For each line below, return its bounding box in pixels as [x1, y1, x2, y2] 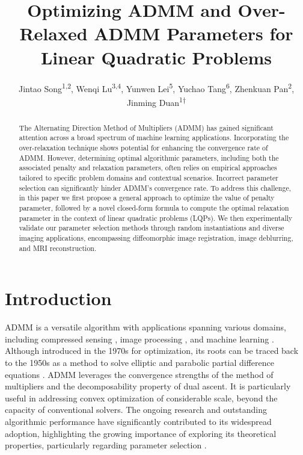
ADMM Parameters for [94, 21, 293, 46]
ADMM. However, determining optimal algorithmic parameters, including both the [19, 152, 279, 162]
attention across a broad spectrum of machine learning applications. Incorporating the [19, 132, 289, 143]
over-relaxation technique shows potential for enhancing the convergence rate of [19, 143, 268, 153]
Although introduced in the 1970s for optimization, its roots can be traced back [5, 344, 299, 357]
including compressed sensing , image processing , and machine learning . [5, 332, 274, 345]
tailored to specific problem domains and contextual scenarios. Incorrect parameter [19, 173, 278, 183]
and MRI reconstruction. [19, 243, 97, 253]
